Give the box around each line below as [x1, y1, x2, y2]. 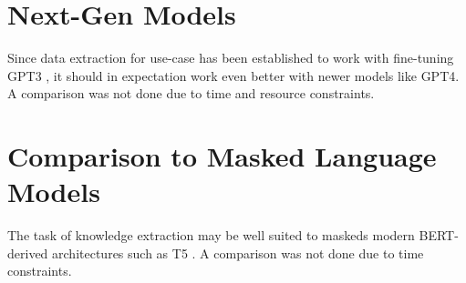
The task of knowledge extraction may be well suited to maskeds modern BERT [7, 226, 455, 245]
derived [7, 243, 48, 262]
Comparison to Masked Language [7, 137, 437, 175]
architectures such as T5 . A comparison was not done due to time [52, 243, 424, 262]
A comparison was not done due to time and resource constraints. [7, 84, 375, 103]
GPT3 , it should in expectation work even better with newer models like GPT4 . [7, 66, 460, 85]
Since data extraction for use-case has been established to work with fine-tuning [7, 48, 454, 67]
